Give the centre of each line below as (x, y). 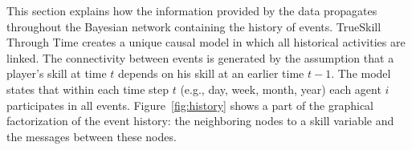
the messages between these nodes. (92, 136)
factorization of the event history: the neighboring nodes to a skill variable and (200, 121)
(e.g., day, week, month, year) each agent (281, 89)
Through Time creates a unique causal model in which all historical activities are (206, 42)
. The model (361, 73)
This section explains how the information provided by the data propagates (192, 10)
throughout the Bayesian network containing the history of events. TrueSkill (194, 26)
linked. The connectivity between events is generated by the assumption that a (200, 57)
